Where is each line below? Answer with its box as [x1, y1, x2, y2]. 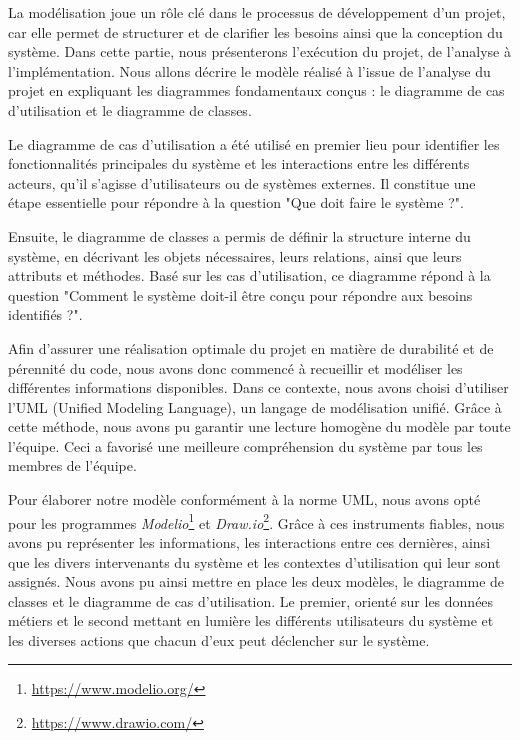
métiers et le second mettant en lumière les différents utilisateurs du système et [8, 610, 494, 631]
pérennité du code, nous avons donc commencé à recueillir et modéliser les [8, 357, 463, 378]
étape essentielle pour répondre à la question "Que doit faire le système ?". [8, 192, 464, 213]
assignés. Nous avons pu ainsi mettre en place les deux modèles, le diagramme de [8, 571, 505, 592]
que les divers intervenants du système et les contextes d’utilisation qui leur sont [8, 551, 501, 572]
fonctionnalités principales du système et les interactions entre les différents [8, 153, 470, 174]
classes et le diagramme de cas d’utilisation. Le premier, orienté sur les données [8, 590, 494, 611]
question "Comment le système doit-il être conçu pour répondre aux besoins [8, 284, 473, 305]
